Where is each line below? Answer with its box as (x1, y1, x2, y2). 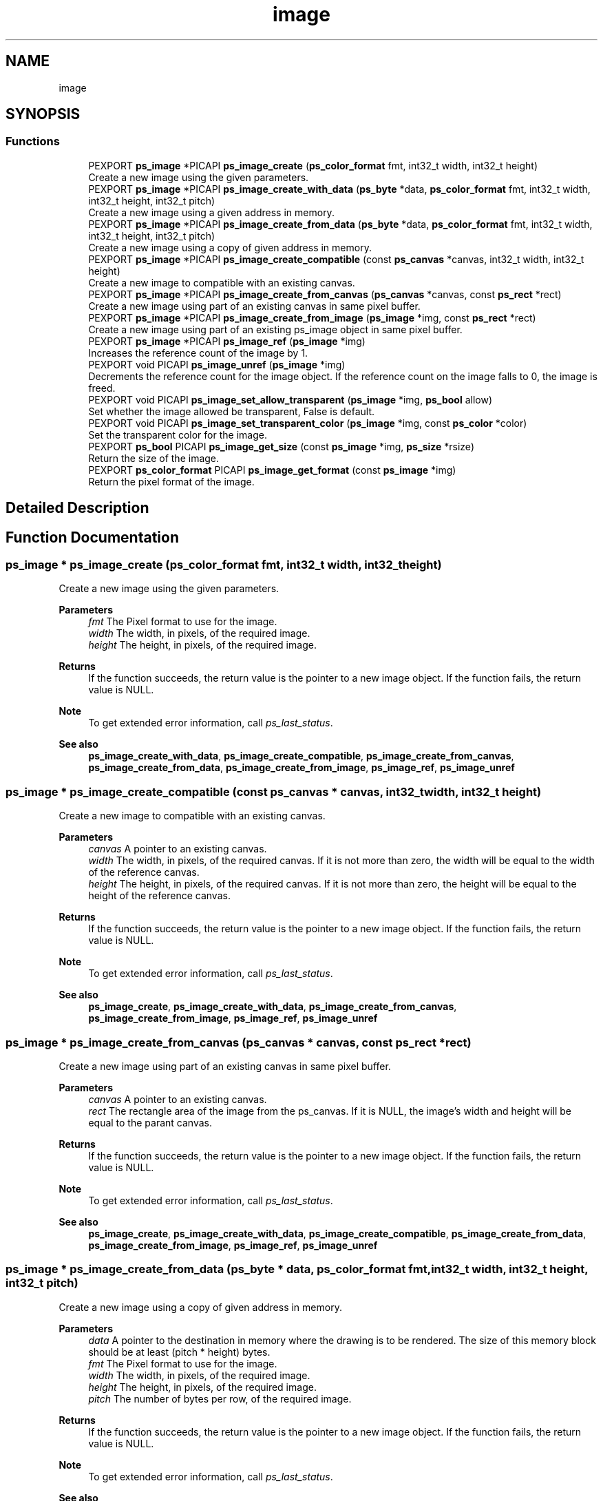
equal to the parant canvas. (88, 1116, 212, 1129)
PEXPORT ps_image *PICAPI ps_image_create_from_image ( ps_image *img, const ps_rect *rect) (88, 311, 536, 324)
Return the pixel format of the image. (88, 475, 255, 487)
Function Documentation (6, 528, 179, 546)
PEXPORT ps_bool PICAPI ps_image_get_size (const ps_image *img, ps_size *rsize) (88, 440, 474, 452)
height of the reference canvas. (88, 890, 231, 902)
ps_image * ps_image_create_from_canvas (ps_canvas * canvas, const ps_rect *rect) (6, 1035, 472, 1049)
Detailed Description (6, 499, 149, 517)
